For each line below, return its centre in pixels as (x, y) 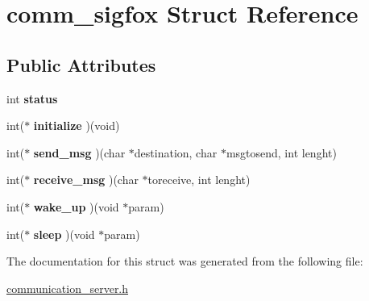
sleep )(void (64, 234)
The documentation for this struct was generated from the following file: (185, 261)
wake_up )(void (76, 206)
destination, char (176, 152)
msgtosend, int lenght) (281, 152)
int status (32, 98)
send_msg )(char (79, 152)
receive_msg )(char (86, 180)
